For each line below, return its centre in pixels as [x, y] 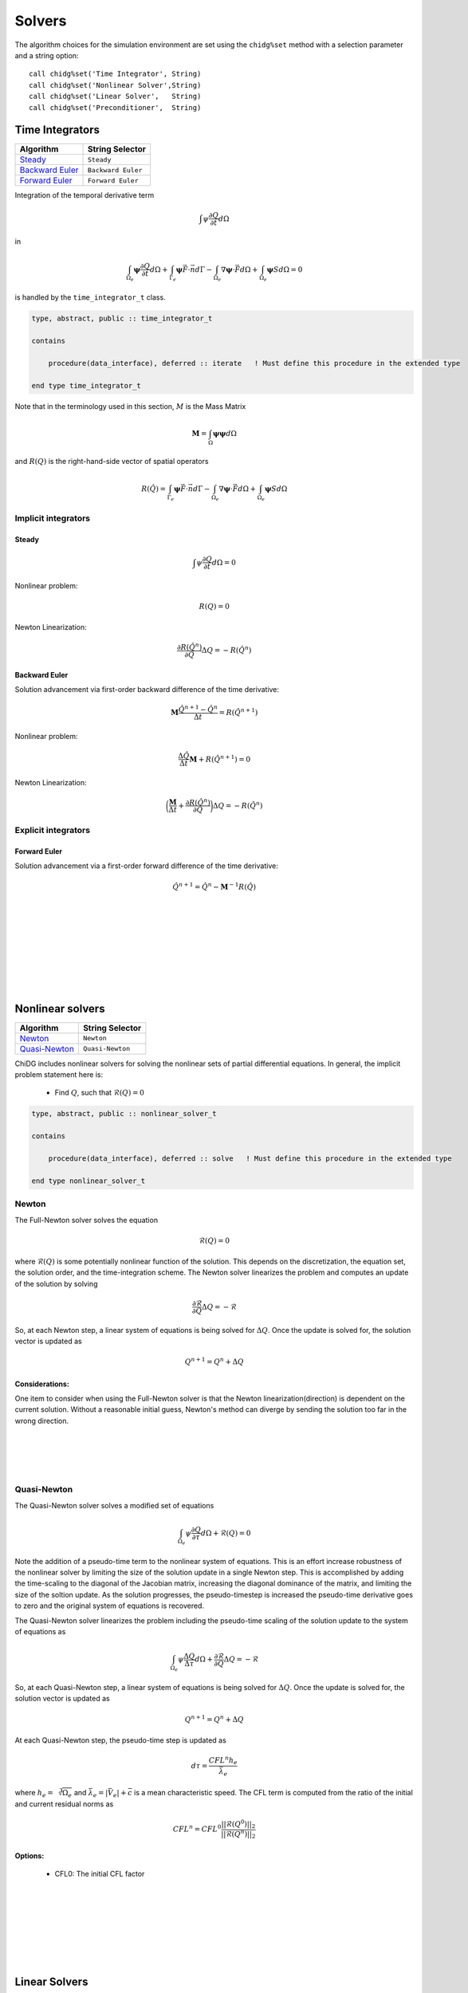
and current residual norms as [64, 1804]
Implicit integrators [53, 518]
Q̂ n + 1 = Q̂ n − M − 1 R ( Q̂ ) [214, 886]
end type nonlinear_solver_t [88, 1181]
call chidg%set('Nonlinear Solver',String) [115, 85]
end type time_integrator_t [86, 385]
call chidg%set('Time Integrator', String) [115, 74]
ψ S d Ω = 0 [285, 269]
